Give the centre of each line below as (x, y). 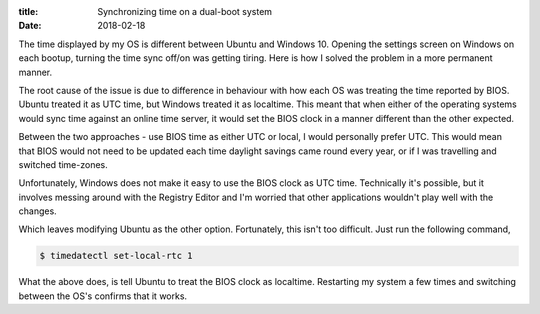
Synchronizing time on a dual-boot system (185, 11)
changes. (37, 211)
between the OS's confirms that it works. (103, 296)
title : (28, 11)
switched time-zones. (63, 164)
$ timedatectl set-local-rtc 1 (116, 256)
